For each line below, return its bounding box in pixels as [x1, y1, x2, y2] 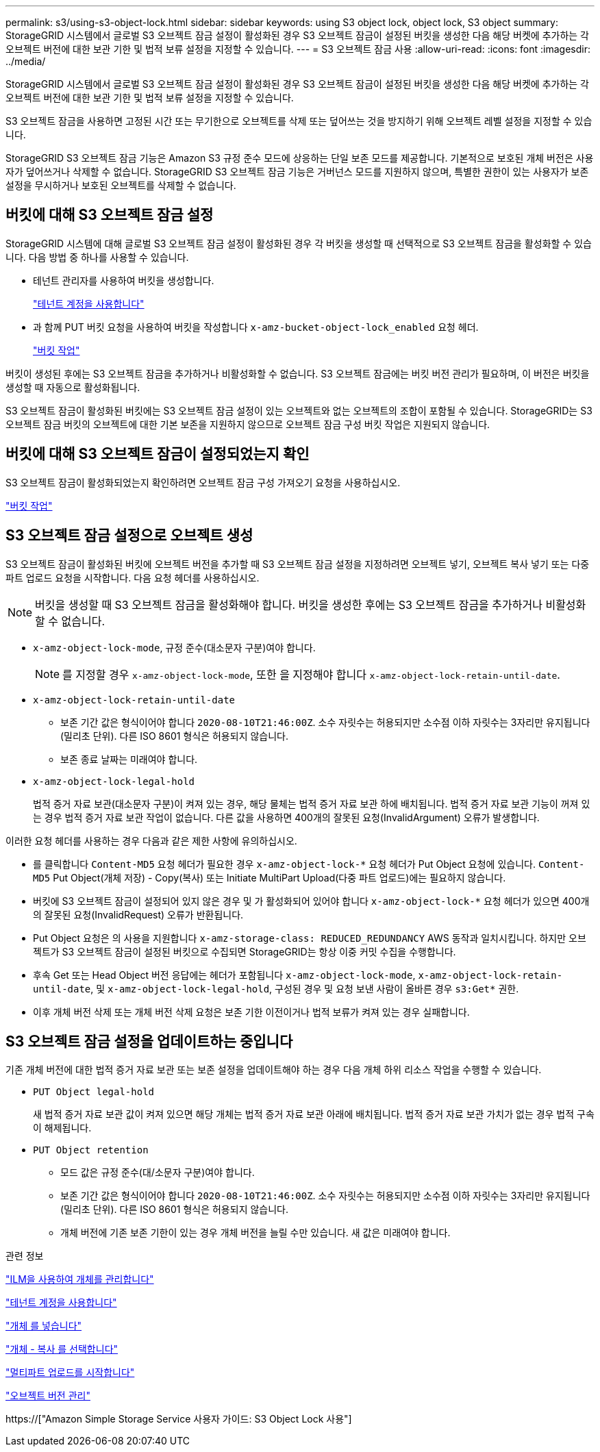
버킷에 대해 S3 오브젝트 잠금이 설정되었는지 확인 [5, 445, 310, 463]
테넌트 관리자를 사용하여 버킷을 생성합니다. [33, 274, 214, 286]
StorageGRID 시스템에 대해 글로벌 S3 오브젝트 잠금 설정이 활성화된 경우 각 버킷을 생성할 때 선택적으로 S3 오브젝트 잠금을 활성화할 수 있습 [5, 237, 592, 249]
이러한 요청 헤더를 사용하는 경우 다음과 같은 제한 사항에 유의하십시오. [5, 834, 297, 847]
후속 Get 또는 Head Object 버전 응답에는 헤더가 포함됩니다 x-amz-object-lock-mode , [33, 968, 416, 981]
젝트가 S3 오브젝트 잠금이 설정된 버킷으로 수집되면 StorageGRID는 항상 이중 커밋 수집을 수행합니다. [33, 945, 456, 957]
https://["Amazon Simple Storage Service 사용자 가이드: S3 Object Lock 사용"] [5, 1413, 352, 1425]
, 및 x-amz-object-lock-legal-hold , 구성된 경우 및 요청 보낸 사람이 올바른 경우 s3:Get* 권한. [90, 982, 519, 994]
